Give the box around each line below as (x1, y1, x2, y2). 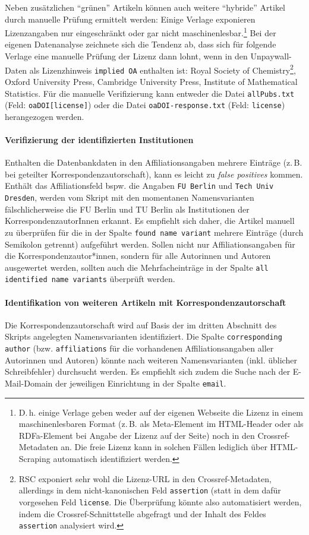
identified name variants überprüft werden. (5, 273, 175, 285)
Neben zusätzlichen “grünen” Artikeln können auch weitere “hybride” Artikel (5, 1, 285, 13)
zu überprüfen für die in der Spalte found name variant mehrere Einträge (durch (5, 226, 304, 238)
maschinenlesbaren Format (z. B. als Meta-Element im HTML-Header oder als (18, 417, 304, 430)
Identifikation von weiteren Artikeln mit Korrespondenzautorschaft (5, 296, 286, 308)
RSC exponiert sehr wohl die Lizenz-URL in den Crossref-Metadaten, (18, 472, 272, 485)
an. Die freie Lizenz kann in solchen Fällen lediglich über (61, 441, 267, 453)
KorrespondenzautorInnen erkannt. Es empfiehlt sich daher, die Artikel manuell (5, 214, 295, 227)
